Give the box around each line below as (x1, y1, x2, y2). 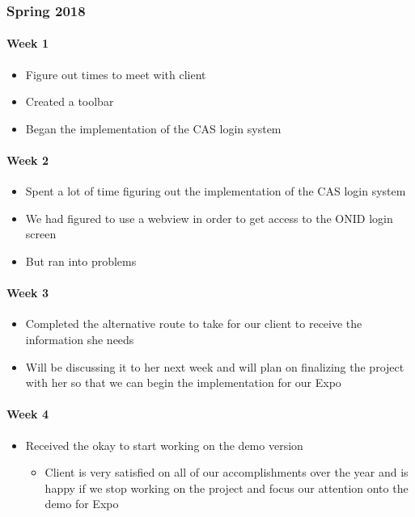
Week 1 (6, 35, 49, 52)
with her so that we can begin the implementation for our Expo (25, 374, 341, 391)
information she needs (25, 330, 134, 347)
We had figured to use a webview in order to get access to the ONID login (25, 209, 393, 226)
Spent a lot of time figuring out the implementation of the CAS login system (25, 183, 406, 200)
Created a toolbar (25, 93, 114, 110)
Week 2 (6, 152, 49, 169)
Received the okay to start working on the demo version (25, 436, 303, 453)
